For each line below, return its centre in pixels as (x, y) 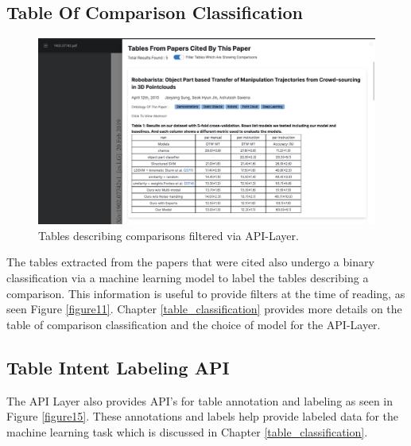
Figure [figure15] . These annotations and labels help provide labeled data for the (202, 416)
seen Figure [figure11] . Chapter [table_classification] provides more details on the (204, 309)
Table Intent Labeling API (118, 367)
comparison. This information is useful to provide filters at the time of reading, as (206, 293)
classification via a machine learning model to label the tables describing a (188, 277)
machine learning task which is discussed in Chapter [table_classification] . (187, 431)
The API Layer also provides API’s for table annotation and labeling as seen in (200, 400)
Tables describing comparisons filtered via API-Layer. (169, 235)
